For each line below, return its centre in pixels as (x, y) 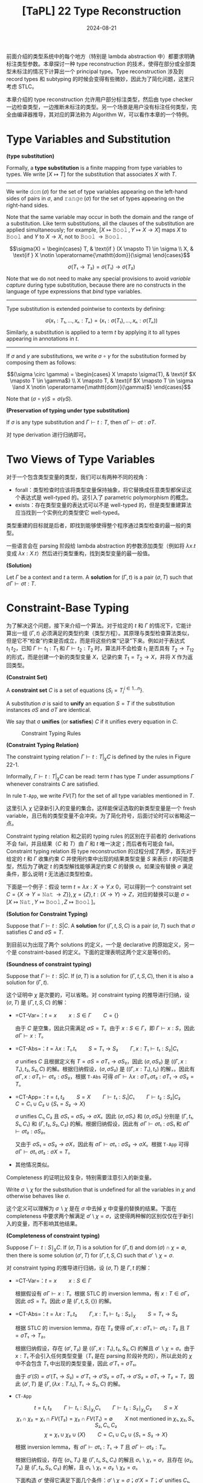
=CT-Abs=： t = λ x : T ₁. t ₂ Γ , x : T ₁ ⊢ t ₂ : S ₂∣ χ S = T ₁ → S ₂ (96, 1315)
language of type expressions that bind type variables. (74, 291)
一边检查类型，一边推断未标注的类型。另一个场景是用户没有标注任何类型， (99, 106)
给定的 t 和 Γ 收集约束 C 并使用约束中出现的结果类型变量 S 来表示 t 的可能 (97, 859)
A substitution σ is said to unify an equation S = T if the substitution (91, 703)
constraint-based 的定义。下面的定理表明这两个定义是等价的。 (96, 952)
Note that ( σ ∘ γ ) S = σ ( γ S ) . (39, 399)
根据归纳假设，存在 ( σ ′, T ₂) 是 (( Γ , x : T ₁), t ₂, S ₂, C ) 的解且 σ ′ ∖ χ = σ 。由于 (105, 1348)
